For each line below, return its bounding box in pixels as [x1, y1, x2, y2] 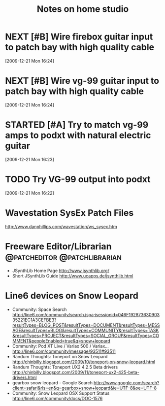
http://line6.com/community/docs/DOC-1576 [12, 395, 103, 401]
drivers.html [12, 374, 37, 380]
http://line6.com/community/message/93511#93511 [12, 348, 116, 354]
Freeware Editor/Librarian [5, 240, 112, 252]
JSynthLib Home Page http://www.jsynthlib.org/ [12, 268, 109, 273]
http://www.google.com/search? [93, 379, 160, 385]
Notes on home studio [36, 3, 129, 15]
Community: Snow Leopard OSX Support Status [12, 390, 110, 396]
